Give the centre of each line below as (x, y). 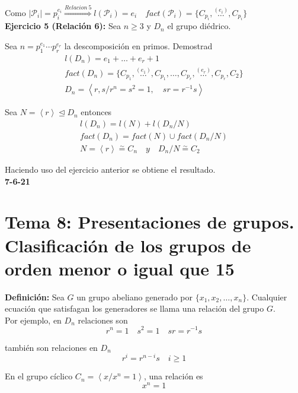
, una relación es (173, 376)
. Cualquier (267, 297)
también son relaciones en (51, 347)
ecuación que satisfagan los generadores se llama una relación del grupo (134, 308)
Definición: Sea (35, 297)
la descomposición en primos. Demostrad (138, 45)
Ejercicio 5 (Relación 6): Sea (63, 26)
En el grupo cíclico (39, 376)
